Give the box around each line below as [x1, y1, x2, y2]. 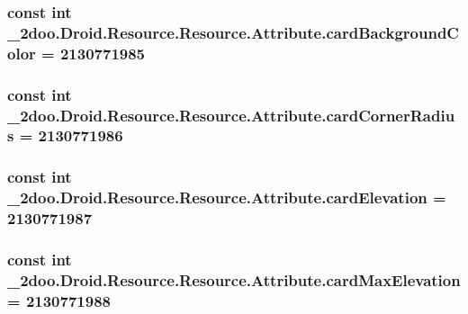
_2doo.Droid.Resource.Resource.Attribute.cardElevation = [7, 186, 446, 209]
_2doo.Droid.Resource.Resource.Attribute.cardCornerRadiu [7, 103, 455, 126]
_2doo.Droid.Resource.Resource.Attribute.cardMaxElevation [7, 268, 461, 291]
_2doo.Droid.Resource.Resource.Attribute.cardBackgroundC [7, 21, 459, 43]
